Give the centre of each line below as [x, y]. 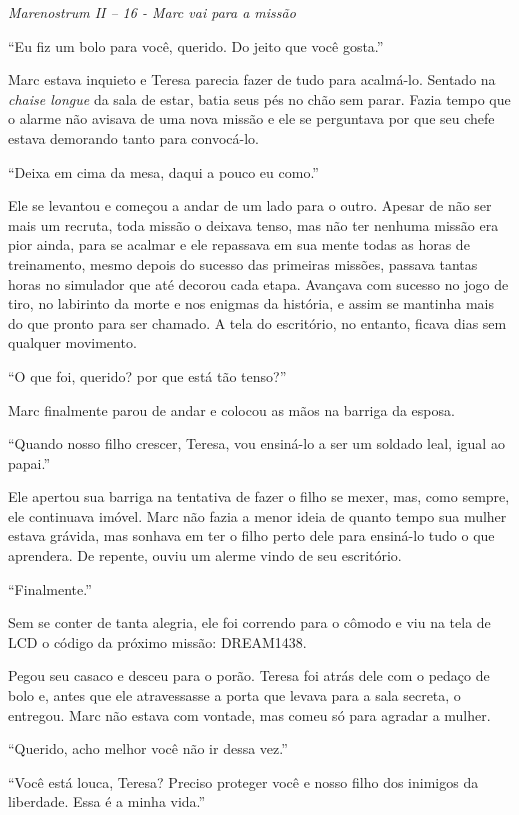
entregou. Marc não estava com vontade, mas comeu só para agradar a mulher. [249, 714]
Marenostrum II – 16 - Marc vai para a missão [152, 12]
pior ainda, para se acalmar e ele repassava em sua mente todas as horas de [239, 244]
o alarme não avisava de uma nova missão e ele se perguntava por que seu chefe [251, 118]
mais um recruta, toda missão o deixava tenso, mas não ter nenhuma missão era [253, 224]
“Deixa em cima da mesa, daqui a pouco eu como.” [163, 171]
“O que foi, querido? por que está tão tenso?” [147, 375]
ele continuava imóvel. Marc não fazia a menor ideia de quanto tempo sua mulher [257, 515]
